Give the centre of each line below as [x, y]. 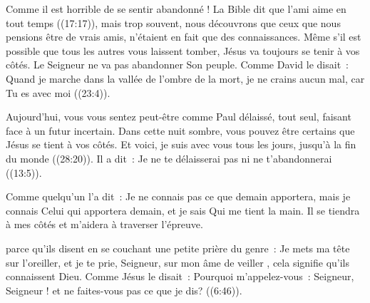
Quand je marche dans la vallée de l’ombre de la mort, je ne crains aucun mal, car [185, 78]
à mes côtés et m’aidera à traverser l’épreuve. [104, 224]
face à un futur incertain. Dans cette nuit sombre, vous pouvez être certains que [180, 130]
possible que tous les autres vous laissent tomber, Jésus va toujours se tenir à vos [183, 50]
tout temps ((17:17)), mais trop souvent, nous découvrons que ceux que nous [173, 22]
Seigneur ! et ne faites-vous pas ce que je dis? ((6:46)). [124, 290]
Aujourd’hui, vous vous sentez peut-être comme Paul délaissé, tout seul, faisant [179, 117]
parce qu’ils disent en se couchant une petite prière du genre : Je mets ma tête [178, 248]
